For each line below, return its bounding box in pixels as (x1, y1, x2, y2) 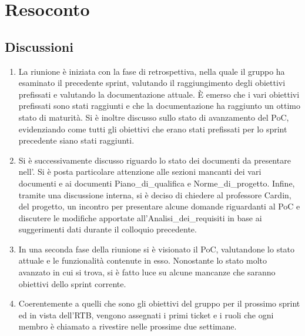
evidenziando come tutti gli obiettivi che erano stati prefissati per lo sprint (18, 122, 287, 135)
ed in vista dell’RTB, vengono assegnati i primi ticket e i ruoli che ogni (18, 308, 274, 321)
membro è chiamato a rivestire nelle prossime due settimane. (18, 320, 237, 332)
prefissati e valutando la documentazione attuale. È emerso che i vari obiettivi (18, 88, 300, 100)
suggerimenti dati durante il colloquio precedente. (18, 223, 197, 235)
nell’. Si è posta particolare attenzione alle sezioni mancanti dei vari (18, 165, 262, 178)
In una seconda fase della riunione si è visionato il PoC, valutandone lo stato (18, 242, 295, 255)
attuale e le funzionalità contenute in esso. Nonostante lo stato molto (18, 254, 267, 267)
